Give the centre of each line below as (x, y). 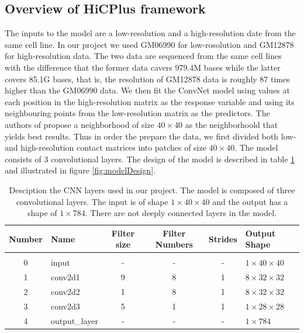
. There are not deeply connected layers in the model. (181, 213)
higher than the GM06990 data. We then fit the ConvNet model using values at (147, 90)
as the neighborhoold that (232, 124)
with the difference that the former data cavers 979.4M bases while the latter (143, 67)
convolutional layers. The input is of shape (92, 201)
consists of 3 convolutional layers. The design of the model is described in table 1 (150, 159)
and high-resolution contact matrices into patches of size (106, 147)
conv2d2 (65, 292)
